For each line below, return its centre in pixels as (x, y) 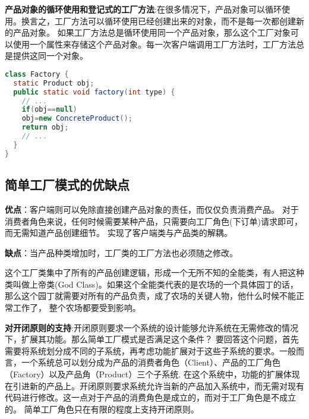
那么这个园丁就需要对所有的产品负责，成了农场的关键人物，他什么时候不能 (150, 296)
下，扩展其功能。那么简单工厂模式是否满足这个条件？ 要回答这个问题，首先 (152, 339)
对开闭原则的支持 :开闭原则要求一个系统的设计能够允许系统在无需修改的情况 (152, 327)
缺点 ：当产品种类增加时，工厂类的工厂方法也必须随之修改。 (121, 252)
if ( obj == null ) (49, 110)
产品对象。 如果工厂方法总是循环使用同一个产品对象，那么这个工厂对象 (152, 32)
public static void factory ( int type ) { (94, 92)
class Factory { (37, 74)
